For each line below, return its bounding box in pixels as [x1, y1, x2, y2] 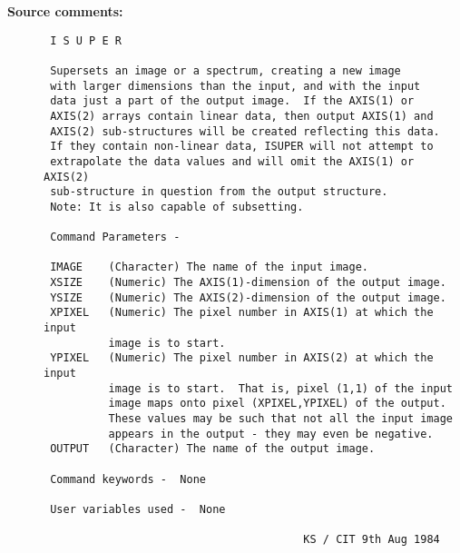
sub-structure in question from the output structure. [50, 185, 388, 199]
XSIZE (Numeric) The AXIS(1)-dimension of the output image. [50, 276, 446, 290]
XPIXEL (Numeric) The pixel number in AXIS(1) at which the [50, 306, 434, 320]
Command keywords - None [50, 472, 206, 486]
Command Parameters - [50, 231, 181, 244]
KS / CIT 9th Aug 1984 [303, 533, 440, 547]
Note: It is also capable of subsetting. [50, 200, 304, 213]
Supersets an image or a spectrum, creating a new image [50, 64, 401, 77]
